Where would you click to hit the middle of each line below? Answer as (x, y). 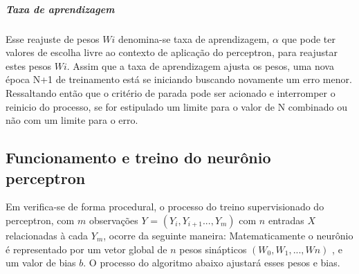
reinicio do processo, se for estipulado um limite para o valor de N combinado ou (176, 106)
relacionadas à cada (47, 235)
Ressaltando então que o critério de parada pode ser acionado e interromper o (171, 92)
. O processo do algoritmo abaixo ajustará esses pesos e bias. (212, 263)
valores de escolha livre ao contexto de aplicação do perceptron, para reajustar (172, 52)
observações (113, 220)
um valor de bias (41, 263)
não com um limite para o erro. (72, 120)
